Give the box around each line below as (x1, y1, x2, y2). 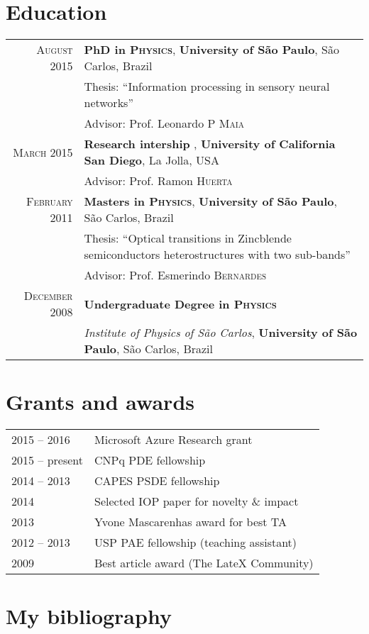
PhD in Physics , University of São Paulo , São (84, 41, 340, 58)
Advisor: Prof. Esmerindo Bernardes (84, 267, 267, 284)
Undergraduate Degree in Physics (84, 295, 277, 312)
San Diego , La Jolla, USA (84, 152, 219, 169)
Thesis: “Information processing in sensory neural (84, 78, 330, 95)
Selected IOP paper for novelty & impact (94, 493, 299, 510)
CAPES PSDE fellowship (94, 472, 220, 489)
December (23, 287, 73, 304)
